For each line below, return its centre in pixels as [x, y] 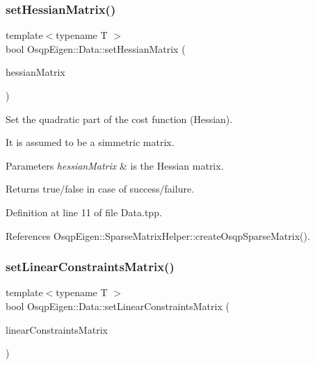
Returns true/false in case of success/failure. [100, 189]
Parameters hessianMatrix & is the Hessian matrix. [115, 165]
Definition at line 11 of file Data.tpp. [84, 212]
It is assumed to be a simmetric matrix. [90, 142]
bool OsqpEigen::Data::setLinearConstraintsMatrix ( [118, 306]
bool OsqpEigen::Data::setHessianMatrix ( [96, 48]
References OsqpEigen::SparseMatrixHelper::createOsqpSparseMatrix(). [158, 235]
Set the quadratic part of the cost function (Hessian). [119, 119]
